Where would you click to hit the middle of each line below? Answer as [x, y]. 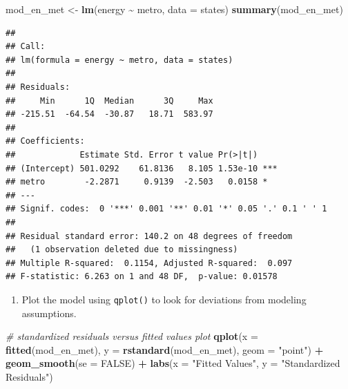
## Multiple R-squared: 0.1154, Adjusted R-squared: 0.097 [149, 263]
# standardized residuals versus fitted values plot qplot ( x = [132, 336]
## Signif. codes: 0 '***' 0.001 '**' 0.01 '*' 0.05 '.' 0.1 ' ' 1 [166, 209]
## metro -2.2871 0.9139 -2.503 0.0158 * [137, 182]
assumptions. [49, 313]
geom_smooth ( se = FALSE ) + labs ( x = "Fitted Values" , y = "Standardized [173, 363]
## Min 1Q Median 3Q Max [109, 101]
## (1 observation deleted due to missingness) [122, 250]
